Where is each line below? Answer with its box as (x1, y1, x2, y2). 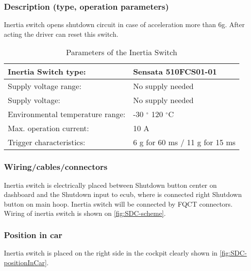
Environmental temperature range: (8, 108, 126, 120)
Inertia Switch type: (8, 66, 86, 77)
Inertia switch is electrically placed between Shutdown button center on (4, 180, 217, 190)
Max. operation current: (8, 122, 89, 134)
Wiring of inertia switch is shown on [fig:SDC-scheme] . (4, 208, 166, 218)
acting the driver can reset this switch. (4, 29, 118, 39)
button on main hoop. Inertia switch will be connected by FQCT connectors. (4, 198, 233, 209)
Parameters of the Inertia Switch (66, 46, 177, 58)
